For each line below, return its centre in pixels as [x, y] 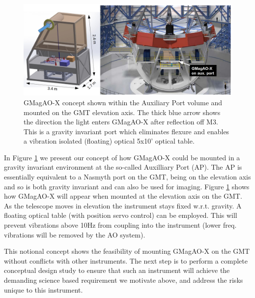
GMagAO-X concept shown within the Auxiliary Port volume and [123, 102]
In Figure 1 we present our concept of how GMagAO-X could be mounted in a [122, 157]
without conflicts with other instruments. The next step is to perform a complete [126, 260]
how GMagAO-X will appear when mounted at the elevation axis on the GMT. [123, 196]
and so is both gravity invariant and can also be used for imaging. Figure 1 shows [127, 186]
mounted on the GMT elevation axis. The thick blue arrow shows [122, 112]
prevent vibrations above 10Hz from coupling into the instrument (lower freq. [120, 225]
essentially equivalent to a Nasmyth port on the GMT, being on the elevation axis [127, 177]
